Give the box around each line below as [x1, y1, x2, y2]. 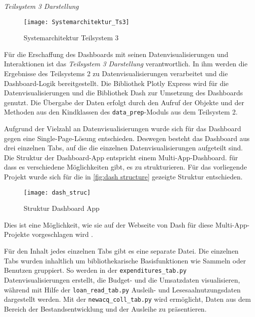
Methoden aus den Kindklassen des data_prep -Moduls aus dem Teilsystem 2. [4, 107, 238, 117]
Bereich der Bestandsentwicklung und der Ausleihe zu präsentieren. [4, 303, 207, 314]
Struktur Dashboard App [24, 203, 100, 213]
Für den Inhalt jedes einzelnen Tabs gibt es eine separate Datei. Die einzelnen [4, 246, 239, 256]
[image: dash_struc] [24, 189, 91, 196]
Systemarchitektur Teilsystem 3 [24, 32, 119, 43]
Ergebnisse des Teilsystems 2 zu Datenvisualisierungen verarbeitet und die [4, 68, 228, 79]
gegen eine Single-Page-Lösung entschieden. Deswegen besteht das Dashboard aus [4, 133, 250, 143]
